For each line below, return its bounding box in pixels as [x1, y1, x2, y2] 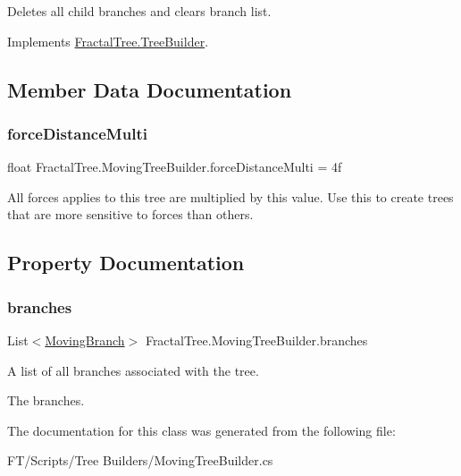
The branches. [7, 391, 85, 410]
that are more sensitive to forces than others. [7, 205, 254, 224]
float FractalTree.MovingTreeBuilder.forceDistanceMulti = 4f [7, 157, 342, 176]
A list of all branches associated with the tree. [7, 361, 259, 379]
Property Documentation [7, 249, 245, 276]
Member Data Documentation [7, 75, 292, 103]
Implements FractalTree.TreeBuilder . [7, 31, 209, 50]
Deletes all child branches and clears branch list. [7, 2, 272, 20]
